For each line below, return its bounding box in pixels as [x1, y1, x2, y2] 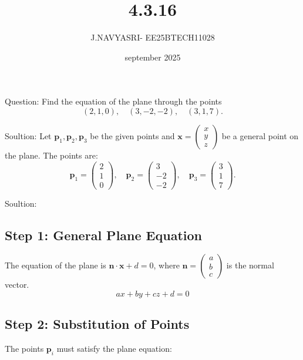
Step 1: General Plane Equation [5, 226, 202, 244]
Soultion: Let [5, 129, 52, 142]
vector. [5, 278, 29, 291]
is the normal [226, 259, 274, 271]
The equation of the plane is [5, 259, 106, 271]
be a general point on [221, 129, 299, 142]
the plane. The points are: [5, 149, 98, 161]
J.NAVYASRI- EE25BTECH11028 [90, 31, 215, 43]
